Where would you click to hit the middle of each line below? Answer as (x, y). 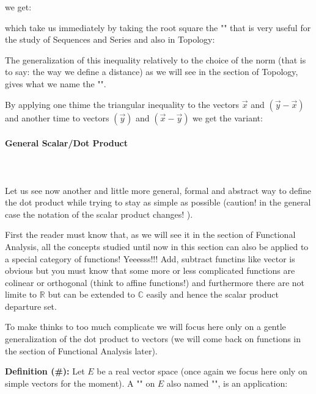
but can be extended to (91, 294)
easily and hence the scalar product (212, 294)
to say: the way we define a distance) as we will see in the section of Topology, (152, 72)
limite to (21, 294)
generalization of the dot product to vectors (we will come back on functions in (153, 339)
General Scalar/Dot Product (67, 143)
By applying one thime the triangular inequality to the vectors (122, 104)
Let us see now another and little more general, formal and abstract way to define (158, 190)
